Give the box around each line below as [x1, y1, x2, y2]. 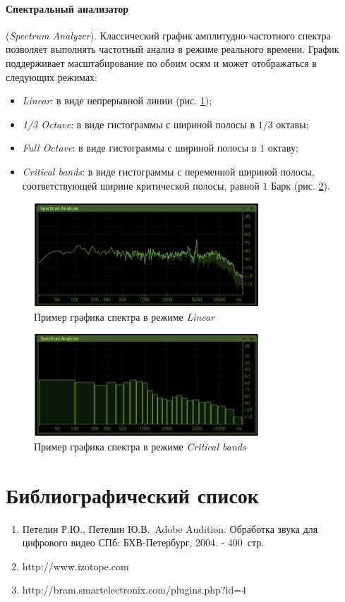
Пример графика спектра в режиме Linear [34, 309, 215, 324]
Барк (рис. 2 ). [271, 178, 330, 192]
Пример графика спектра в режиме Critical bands [34, 438, 246, 453]
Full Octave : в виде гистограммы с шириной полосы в [22, 140, 257, 155]
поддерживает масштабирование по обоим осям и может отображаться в [6, 55, 317, 70]
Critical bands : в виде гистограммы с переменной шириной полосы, [22, 164, 315, 178]
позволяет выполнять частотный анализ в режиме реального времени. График [6, 42, 339, 56]
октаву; [267, 140, 298, 155]
